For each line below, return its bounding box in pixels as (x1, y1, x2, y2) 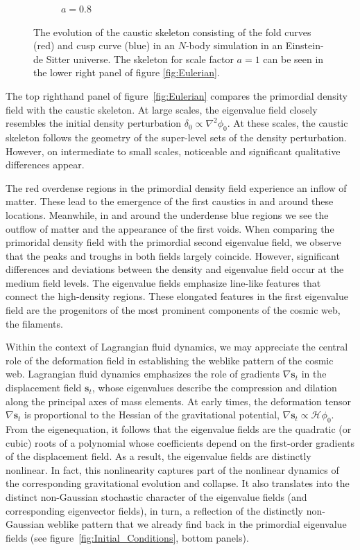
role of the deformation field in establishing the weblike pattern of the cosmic (6, 353, 334, 367)
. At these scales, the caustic (227, 116, 348, 130)
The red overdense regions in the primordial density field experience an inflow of (6, 180, 347, 195)
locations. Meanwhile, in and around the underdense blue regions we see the (6, 207, 329, 222)
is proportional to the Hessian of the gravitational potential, (24, 407, 280, 422)
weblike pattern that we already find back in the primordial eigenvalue (47, 517, 347, 531)
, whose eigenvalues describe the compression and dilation (92, 380, 337, 395)
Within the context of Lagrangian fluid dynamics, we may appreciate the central (6, 339, 348, 354)
